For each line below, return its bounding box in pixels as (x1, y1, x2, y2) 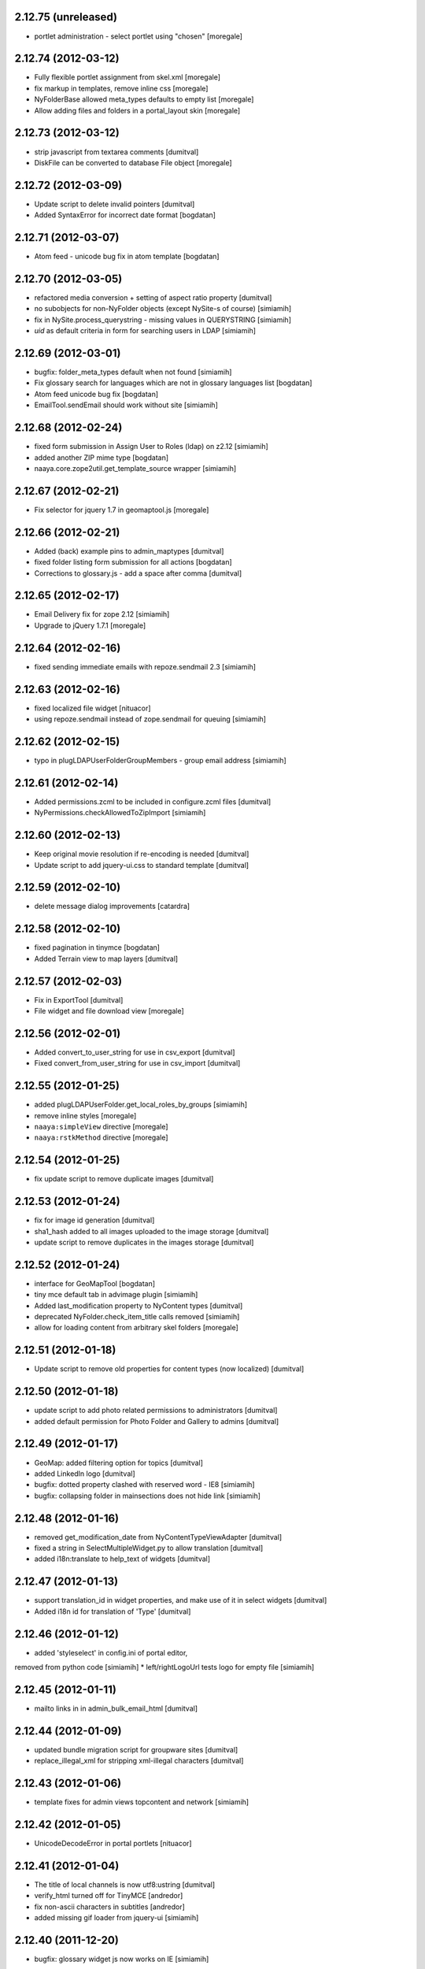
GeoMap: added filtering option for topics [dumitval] (34, 1458, 204, 1467)
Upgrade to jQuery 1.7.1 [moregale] (34, 621, 146, 630)
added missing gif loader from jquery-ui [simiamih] (34, 1913, 199, 1923)
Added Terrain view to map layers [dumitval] (34, 954, 179, 963)
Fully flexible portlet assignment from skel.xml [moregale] (34, 72, 220, 82)
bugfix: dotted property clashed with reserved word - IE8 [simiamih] (34, 1480, 255, 1489)
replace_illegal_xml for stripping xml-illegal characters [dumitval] (34, 1756, 244, 1766)
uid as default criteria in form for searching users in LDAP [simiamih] (34, 326, 256, 336)
